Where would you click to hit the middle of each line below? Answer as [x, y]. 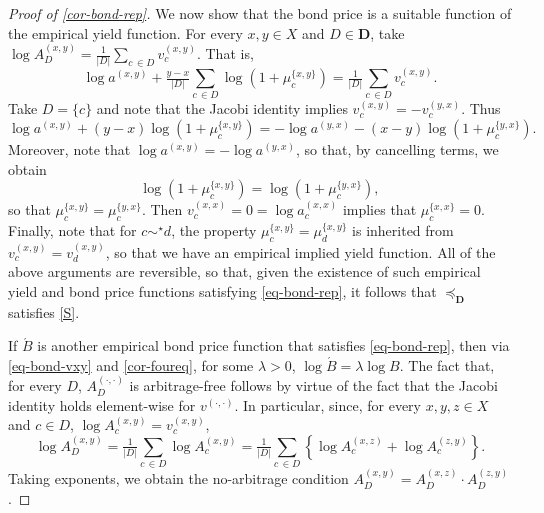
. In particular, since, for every [327, 404]
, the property [214, 230]
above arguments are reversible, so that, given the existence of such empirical [244, 271]
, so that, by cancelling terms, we [397, 149]
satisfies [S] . [44, 311]
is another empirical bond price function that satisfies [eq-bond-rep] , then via [273, 345]
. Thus [481, 108]
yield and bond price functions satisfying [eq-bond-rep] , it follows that [222, 290]
